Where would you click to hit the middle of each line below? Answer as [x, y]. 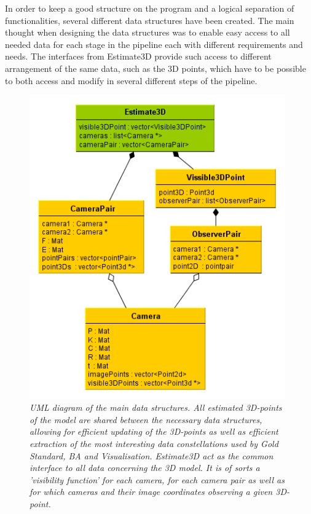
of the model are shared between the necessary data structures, [146, 419]
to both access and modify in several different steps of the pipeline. [131, 80]
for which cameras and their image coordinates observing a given [151, 492]
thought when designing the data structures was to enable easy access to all [148, 32]
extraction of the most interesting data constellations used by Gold [154, 443]
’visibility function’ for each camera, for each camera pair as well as [157, 479]
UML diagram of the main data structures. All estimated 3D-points [156, 407]
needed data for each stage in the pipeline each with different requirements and [154, 44]
